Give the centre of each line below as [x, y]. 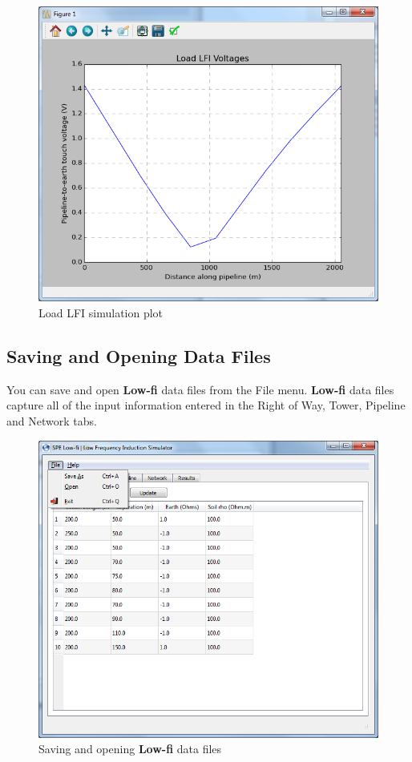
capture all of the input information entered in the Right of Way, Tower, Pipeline [206, 405]
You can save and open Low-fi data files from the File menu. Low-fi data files [200, 389]
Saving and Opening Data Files [139, 355]
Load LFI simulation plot [101, 312]
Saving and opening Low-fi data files [130, 749]
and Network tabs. [52, 420]
